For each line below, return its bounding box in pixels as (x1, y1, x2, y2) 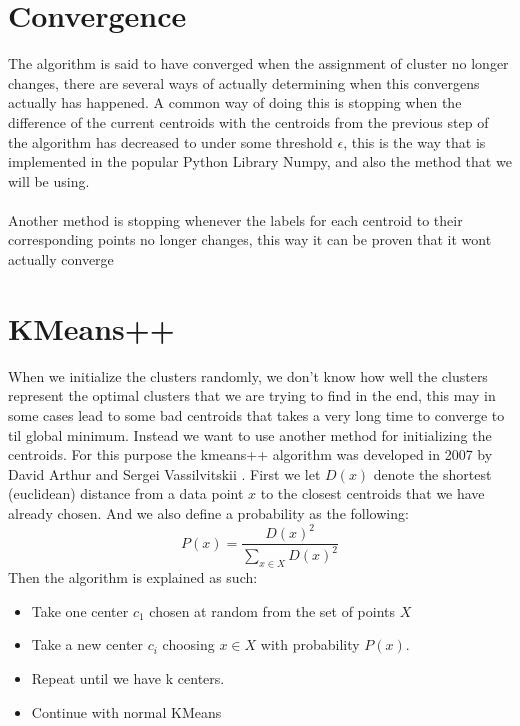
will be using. (8, 170, 90, 191)
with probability (260, 634, 360, 655)
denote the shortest (373, 463, 492, 484)
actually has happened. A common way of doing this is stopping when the (8, 92, 462, 113)
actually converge (8, 249, 114, 270)
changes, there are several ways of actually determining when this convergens (8, 72, 480, 93)
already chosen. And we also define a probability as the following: (8, 502, 409, 523)
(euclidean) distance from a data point (8, 483, 244, 504)
